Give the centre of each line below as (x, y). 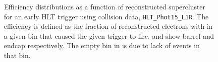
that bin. (17, 55)
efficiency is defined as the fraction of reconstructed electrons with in (108, 26)
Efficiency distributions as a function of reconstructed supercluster (105, 6)
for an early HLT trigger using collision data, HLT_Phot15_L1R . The (106, 16)
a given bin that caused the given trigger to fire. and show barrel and (109, 35)
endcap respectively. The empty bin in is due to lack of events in (102, 45)
